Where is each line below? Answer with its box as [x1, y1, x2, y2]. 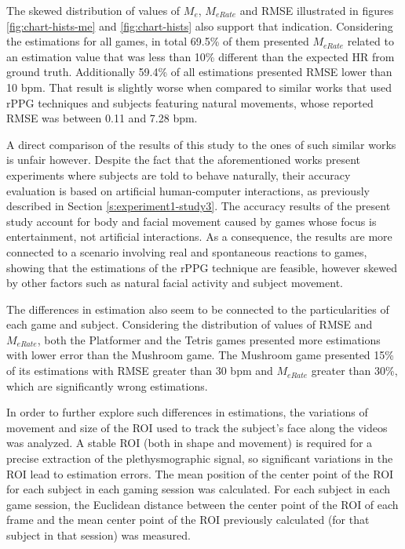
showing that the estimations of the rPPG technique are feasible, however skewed [6, 259, 397, 275]
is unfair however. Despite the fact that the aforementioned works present [6, 151, 361, 168]
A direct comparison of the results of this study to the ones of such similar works [6, 136, 396, 152]
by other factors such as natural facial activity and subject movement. [6, 274, 343, 291]
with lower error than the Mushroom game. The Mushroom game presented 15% [6, 347, 394, 363]
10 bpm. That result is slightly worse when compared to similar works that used [6, 78, 392, 95]
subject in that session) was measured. [6, 527, 191, 543]
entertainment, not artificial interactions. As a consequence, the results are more [6, 228, 392, 245]
